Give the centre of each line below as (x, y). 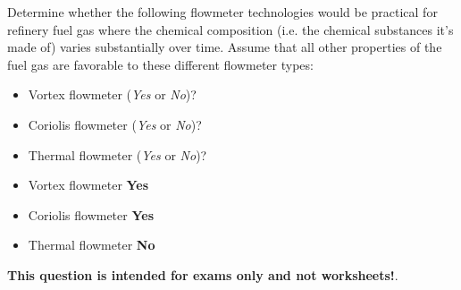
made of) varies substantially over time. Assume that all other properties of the (225, 47)
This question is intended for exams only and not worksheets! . (203, 274)
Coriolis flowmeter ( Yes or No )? (115, 124)
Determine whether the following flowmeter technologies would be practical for (222, 12)
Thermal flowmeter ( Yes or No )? (117, 154)
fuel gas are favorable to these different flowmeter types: (160, 64)
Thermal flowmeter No (92, 245)
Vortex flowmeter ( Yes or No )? (112, 94)
